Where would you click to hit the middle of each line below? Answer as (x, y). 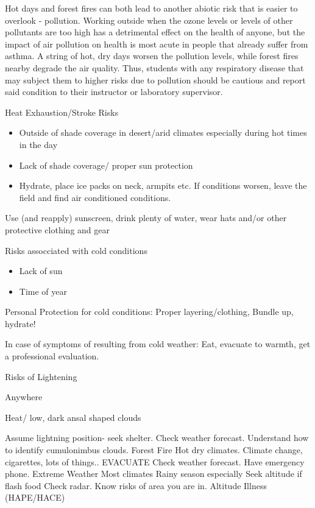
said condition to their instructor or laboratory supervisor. (114, 92)
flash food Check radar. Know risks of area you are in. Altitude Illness (136, 485)
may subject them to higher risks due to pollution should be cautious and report (155, 79)
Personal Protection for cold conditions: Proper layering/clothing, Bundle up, (149, 312)
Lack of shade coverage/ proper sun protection (106, 165)
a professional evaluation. (52, 356)
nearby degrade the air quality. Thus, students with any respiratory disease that (154, 67)
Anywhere (24, 397)
